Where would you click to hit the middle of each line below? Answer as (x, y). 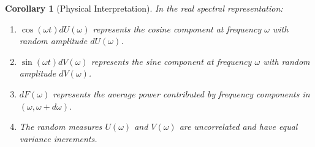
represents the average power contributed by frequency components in (181, 93)
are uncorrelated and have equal (238, 126)
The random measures (61, 126)
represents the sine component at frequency (171, 61)
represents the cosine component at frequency (177, 28)
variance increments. (58, 138)
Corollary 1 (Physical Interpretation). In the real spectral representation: (144, 8)
